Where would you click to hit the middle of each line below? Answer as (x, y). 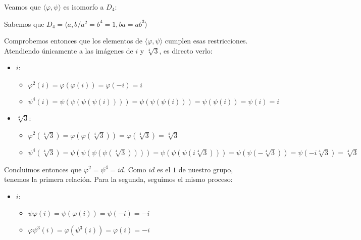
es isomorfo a (84, 7)
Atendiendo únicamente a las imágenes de (69, 50)
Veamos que (22, 7)
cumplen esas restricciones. (206, 41)
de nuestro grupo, (206, 169)
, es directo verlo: (186, 50)
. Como (135, 169)
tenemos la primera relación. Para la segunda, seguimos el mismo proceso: (118, 179)
